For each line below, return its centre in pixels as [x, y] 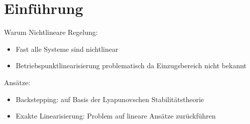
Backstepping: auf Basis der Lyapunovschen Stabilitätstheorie [110, 99]
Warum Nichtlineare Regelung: [51, 32]
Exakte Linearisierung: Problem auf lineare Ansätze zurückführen [116, 116]
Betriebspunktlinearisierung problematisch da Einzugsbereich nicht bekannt [131, 65]
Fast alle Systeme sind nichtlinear [67, 49]
